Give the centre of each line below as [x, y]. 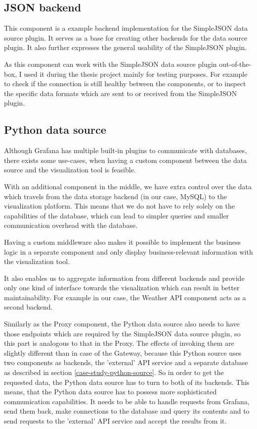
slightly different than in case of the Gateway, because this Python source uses [123, 352]
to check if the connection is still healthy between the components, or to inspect [125, 83]
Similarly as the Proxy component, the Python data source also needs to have [122, 324]
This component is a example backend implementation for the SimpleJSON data [126, 28]
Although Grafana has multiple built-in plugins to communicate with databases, [126, 150]
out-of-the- [235, 64]
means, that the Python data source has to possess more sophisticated [110, 392]
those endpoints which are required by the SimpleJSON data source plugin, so [122, 333]
